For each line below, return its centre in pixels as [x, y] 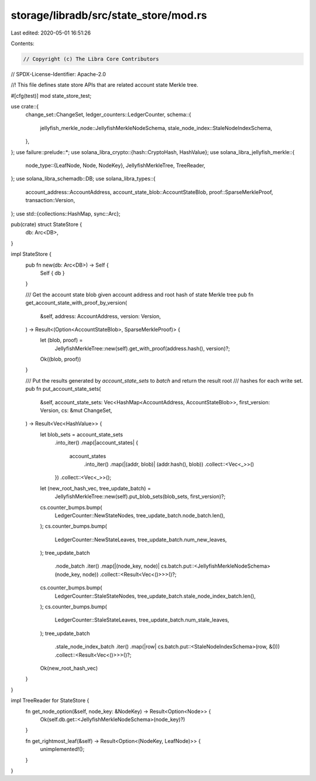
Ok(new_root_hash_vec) [69, 668]
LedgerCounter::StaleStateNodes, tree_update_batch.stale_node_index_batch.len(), [155, 596]
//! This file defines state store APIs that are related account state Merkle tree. [104, 85]
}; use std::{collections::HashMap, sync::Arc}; [66, 213]
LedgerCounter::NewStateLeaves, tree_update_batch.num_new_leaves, [141, 540]
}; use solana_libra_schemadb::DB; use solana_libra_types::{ [83, 179]
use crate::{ [25, 107]
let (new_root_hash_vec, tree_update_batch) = [96, 488]
